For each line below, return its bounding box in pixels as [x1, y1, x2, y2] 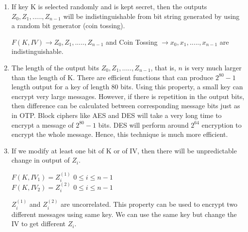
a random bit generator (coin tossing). [11, 20, 125, 31]
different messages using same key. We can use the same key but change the [11, 209, 237, 219]
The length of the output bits [11, 62, 99, 72]
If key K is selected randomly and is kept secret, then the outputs [11, 1, 207, 11]
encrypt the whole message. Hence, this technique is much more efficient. [11, 129, 228, 139]
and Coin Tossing [106, 36, 158, 47]
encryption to [201, 119, 242, 130]
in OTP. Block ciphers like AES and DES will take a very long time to [11, 110, 222, 120]
